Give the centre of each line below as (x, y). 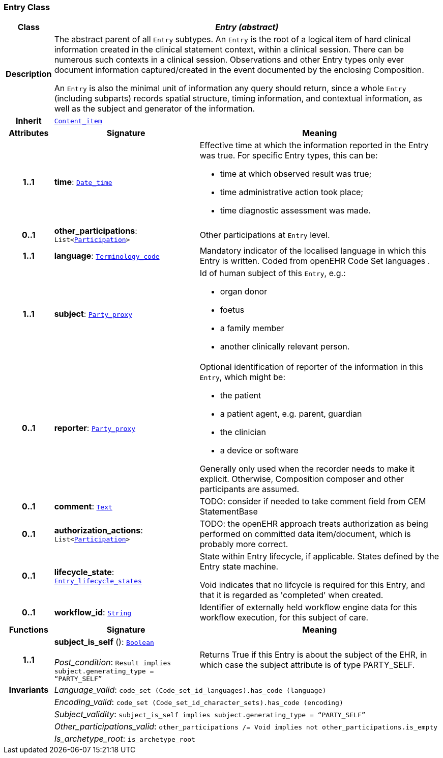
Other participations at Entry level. (265, 235)
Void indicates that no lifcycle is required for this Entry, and (312, 585)
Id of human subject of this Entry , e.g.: (273, 273)
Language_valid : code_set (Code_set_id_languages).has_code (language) (190, 690)
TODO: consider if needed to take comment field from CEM (313, 502)
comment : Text (83, 507)
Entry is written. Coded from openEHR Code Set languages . (315, 261)
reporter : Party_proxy (95, 428)
